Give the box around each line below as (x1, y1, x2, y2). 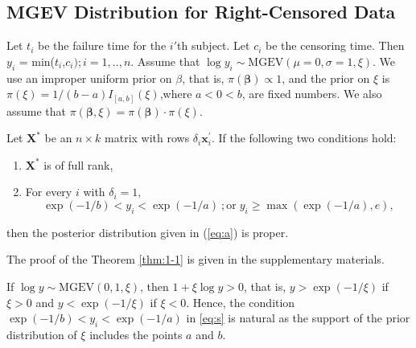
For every (25, 183, 72, 200)
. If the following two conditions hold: (211, 129, 397, 146)
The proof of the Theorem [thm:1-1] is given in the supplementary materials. (6, 251, 385, 268)
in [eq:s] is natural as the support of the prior (186, 309, 410, 326)
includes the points (89, 326, 183, 343)
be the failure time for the (37, 37, 167, 54)
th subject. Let (176, 37, 250, 54)
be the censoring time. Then (266, 37, 405, 54)
